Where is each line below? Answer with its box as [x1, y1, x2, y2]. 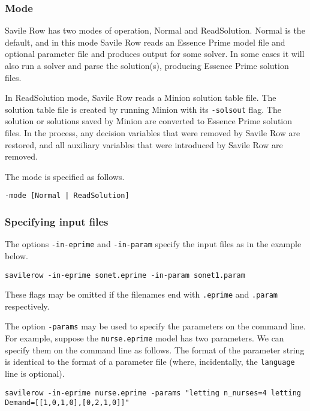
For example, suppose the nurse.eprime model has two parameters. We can [5, 332, 284, 344]
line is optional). [5, 367, 65, 379]
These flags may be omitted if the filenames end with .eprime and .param [5, 288, 278, 301]
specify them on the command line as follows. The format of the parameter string [5, 343, 305, 356]
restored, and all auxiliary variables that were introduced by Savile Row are [5, 138, 283, 151]
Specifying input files [5, 214, 109, 229]
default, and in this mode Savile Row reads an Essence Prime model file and [5, 35, 285, 48]
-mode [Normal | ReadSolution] [5, 191, 130, 200]
